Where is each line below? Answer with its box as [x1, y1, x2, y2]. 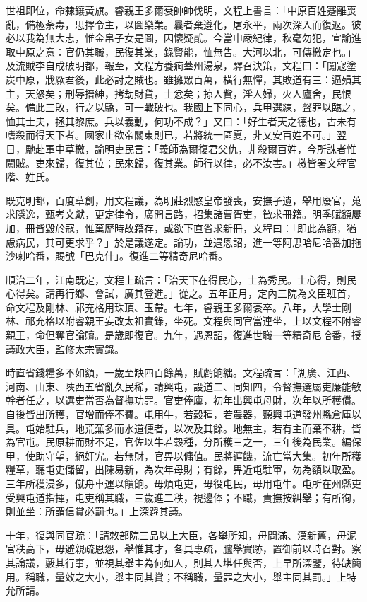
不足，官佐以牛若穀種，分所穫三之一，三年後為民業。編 [94, 434, 351, 449]
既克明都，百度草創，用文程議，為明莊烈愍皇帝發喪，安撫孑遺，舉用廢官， [6, 192, 351, 207]
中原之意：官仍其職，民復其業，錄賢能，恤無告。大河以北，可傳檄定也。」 [15, 44, 356, 59]
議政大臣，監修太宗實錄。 [6, 341, 124, 356]
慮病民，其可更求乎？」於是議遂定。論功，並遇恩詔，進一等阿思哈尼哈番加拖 [6, 234, 361, 249]
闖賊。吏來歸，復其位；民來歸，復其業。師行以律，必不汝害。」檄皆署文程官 [6, 155, 356, 170]
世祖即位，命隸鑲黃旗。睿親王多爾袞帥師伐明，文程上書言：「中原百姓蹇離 [6, 3, 347, 17]
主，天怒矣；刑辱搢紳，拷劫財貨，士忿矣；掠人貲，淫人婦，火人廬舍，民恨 [6, 86, 351, 100]
